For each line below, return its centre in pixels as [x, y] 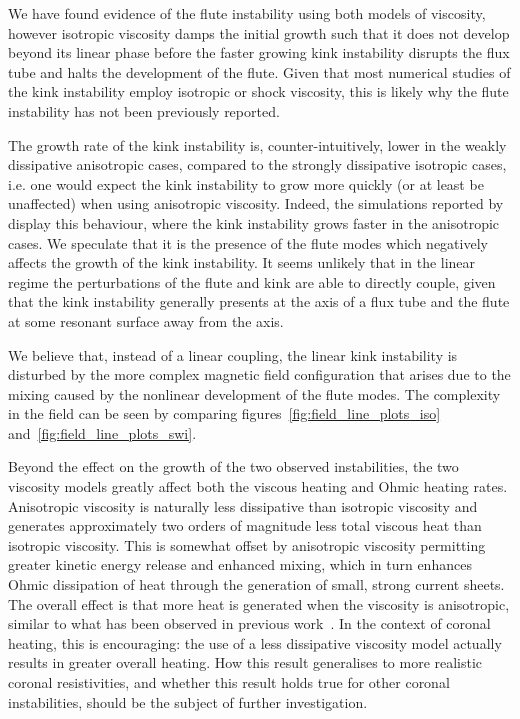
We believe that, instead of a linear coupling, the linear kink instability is [233, 354]
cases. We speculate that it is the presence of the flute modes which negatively [248, 242]
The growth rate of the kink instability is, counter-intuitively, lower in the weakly [257, 144]
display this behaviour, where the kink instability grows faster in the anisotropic [254, 222]
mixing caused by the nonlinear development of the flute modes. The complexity [254, 393]
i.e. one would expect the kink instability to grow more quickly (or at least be [246, 183]
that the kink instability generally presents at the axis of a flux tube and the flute [259, 301]
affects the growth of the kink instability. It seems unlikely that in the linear [242, 262]
